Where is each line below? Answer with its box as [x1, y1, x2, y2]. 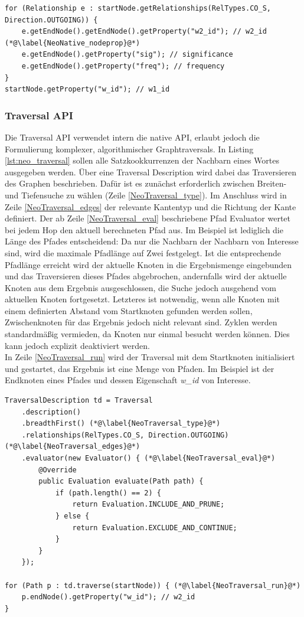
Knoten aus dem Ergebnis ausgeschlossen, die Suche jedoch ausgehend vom [5, 281, 277, 293]
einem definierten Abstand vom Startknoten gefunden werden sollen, [5, 304, 253, 316]
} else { [55, 511, 90, 520]
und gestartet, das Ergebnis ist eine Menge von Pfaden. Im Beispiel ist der [5, 362, 274, 374]
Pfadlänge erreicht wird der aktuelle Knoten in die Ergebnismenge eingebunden [5, 258, 292, 270]
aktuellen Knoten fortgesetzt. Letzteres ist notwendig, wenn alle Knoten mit [5, 293, 280, 305]
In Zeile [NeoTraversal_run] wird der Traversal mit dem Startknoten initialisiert [5, 351, 295, 363]
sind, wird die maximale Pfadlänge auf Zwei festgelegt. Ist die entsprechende [5, 246, 282, 259]
